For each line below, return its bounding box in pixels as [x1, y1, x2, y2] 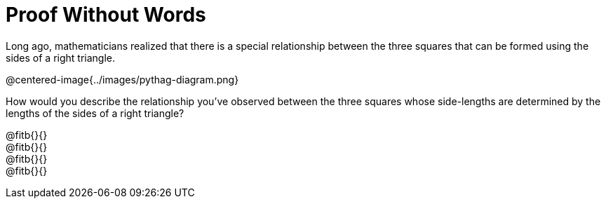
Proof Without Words [6, 3, 206, 27]
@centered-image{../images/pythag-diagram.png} [6, 73, 239, 86]
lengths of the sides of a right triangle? [6, 107, 184, 119]
